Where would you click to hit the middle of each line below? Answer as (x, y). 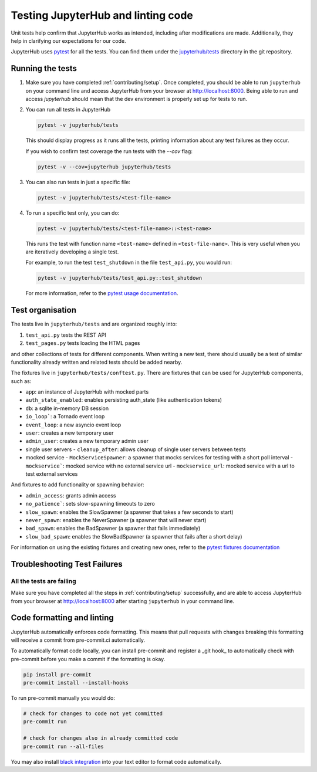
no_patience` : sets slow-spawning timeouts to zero (90, 504)
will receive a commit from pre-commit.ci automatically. (78, 640)
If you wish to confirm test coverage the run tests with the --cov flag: (109, 151)
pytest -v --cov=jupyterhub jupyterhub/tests (104, 167)
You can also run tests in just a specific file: (78, 182)
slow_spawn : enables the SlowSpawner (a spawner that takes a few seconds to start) (130, 512)
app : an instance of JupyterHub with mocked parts (87, 392)
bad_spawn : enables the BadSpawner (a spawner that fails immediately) (113, 529)
